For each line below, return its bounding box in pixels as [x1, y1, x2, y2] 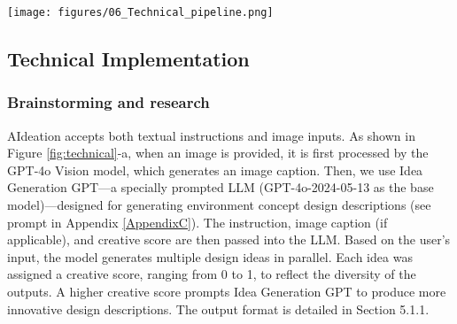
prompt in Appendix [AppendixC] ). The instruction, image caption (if [7, 212, 388, 231]
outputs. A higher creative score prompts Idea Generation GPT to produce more [7, 282, 446, 300]
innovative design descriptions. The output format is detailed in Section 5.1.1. [7, 299, 430, 318]
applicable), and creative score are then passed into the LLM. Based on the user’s [7, 230, 451, 249]
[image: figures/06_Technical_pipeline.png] [7, 6, 274, 19]
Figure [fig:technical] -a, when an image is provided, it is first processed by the [7, 143, 429, 162]
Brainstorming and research [7, 91, 210, 113]
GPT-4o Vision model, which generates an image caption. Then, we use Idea [7, 160, 423, 179]
